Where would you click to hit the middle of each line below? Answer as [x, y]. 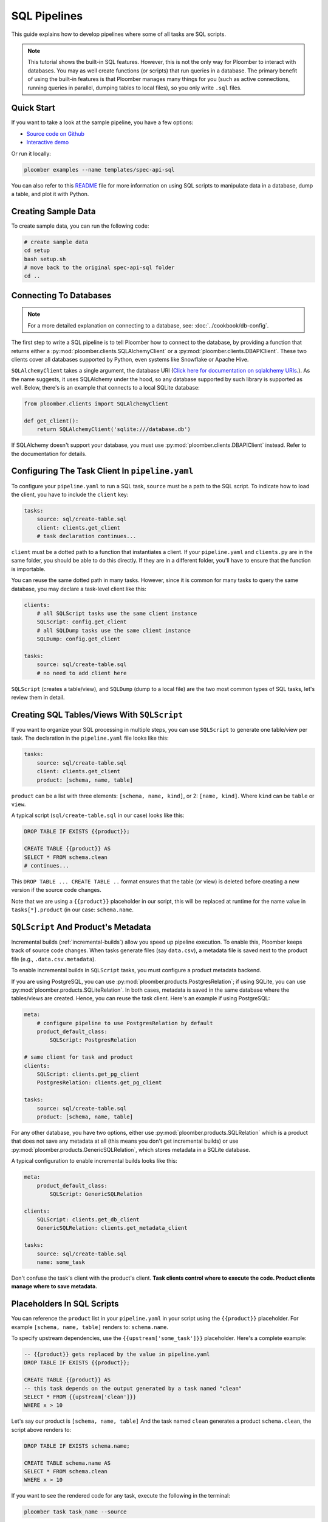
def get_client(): [51, 421]
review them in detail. [38, 698]
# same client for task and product [79, 1057]
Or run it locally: [31, 153]
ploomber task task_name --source [75, 1512]
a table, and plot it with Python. [50, 194]
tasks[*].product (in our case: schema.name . [72, 910]
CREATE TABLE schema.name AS [67, 1463]
